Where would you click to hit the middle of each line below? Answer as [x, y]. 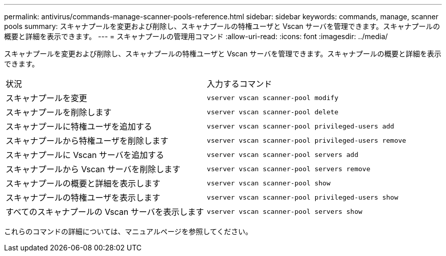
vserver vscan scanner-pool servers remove [289, 169]
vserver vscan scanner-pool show [269, 183]
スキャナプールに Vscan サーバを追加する [85, 155]
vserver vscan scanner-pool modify [273, 98]
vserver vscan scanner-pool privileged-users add [301, 126]
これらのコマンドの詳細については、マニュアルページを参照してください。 [128, 231]
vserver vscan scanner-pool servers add [283, 154]
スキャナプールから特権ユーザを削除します [87, 141]
